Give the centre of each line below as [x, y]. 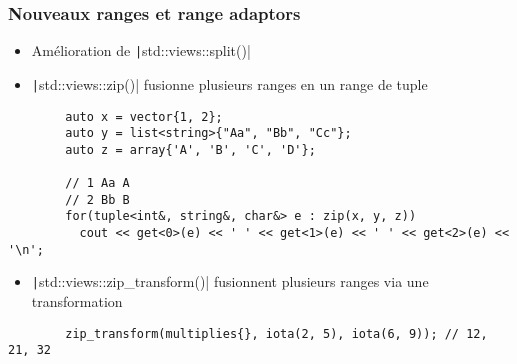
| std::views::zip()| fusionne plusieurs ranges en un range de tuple [229, 83]
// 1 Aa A [97, 183]
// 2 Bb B [97, 199]
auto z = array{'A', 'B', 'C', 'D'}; [190, 149]
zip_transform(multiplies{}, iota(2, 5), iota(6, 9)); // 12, [276, 333]
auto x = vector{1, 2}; [144, 116]
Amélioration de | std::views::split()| [141, 50]
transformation [77, 301]
